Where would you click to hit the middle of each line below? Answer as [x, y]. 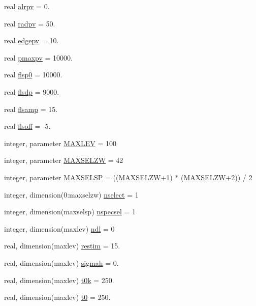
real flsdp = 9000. [32, 91]
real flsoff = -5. [27, 126]
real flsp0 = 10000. [33, 75]
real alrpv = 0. [27, 6]
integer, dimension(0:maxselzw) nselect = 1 [71, 194]
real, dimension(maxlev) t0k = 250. [59, 280]
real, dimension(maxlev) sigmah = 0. [61, 262]
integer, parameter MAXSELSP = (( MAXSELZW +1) [88, 177]
